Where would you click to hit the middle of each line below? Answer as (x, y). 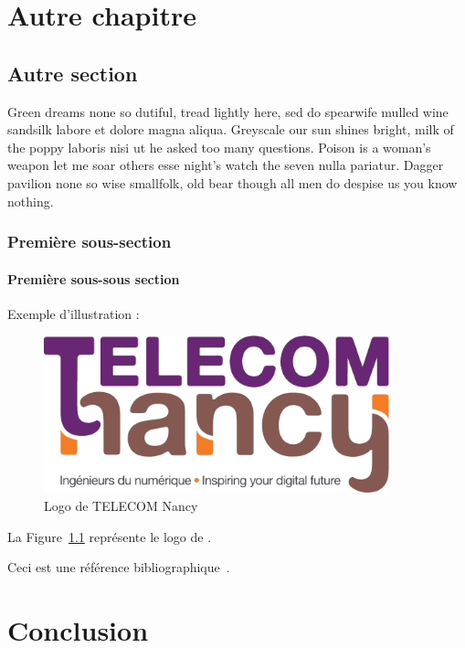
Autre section (73, 73)
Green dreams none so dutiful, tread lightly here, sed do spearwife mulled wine (228, 111)
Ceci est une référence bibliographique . (119, 567)
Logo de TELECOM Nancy (121, 505)
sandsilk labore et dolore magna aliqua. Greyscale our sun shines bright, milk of (231, 129)
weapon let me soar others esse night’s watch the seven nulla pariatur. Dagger (226, 165)
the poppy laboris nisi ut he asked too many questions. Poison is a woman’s (219, 147)
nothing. (31, 201)
